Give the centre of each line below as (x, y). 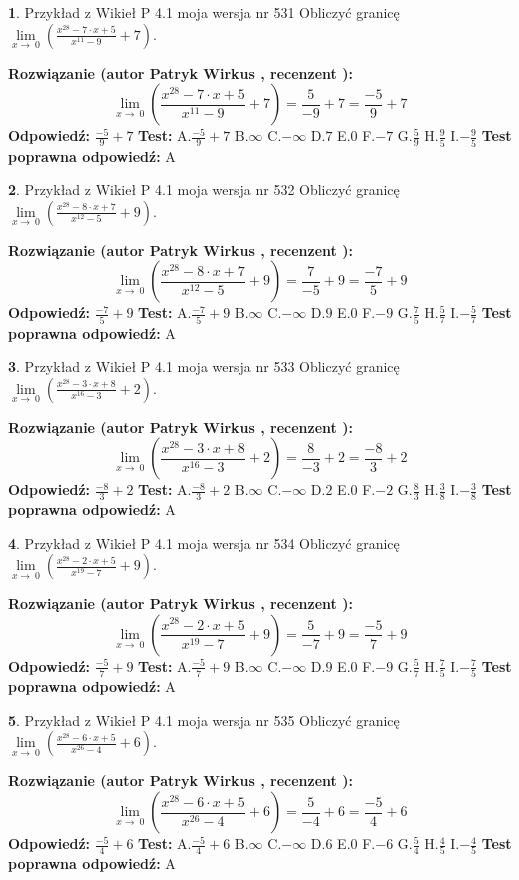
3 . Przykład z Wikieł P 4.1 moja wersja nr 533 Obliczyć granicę (204, 366)
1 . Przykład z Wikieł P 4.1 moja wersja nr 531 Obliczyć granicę (204, 12)
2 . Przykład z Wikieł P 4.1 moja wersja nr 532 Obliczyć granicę (204, 189)
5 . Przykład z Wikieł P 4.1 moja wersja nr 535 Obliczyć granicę (204, 719)
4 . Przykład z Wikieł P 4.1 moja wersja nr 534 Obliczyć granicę (204, 542)
